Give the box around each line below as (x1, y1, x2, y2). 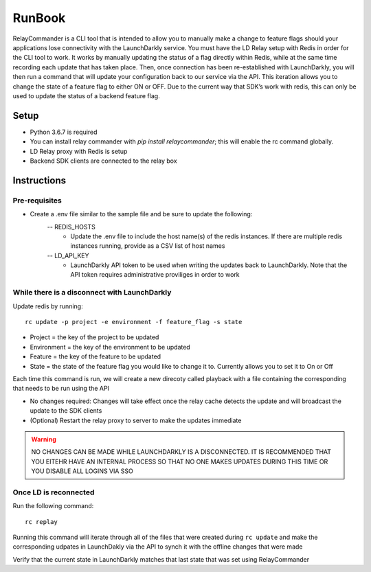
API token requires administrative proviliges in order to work (70, 271, 240, 279)
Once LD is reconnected (12, 488, 95, 497)
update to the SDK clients (30, 407, 102, 415)
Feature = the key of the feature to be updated (30, 352, 161, 361)
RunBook (12, 10, 66, 25)
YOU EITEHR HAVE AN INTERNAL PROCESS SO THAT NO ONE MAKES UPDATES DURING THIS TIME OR (31, 457, 328, 466)
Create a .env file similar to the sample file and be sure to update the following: (30, 210, 253, 218)
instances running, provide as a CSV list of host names (70, 242, 225, 250)
